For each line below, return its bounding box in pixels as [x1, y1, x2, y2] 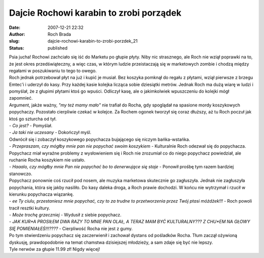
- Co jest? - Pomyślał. [9, 123, 53, 129]
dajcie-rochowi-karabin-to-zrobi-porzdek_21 [47, 38, 138, 44]
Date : [9, 25, 21, 30]
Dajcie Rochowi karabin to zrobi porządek [9, 7, 182, 18]
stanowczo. [9, 171, 33, 177]
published [47, 45, 68, 51]
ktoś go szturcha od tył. [9, 116, 57, 122]
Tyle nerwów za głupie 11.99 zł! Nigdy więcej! [9, 246, 100, 252]
